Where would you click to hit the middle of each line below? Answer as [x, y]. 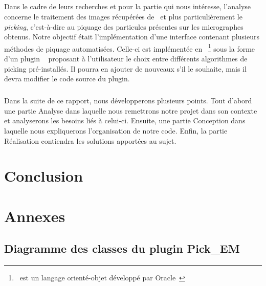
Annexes [35, 216]
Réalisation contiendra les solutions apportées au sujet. [90, 140]
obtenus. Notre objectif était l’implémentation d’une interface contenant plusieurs [132, 37]
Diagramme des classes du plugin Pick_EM [122, 248]
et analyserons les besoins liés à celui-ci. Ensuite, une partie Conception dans [125, 120]
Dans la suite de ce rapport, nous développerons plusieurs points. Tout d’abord [128, 101]
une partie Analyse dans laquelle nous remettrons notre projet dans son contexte [131, 110]
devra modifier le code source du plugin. [67, 79]
